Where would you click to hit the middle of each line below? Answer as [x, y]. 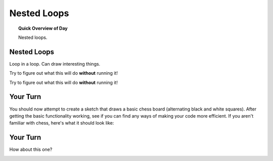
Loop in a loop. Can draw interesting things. [55, 64]
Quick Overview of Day [43, 28]
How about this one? [31, 149]
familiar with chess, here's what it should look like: [62, 123]
